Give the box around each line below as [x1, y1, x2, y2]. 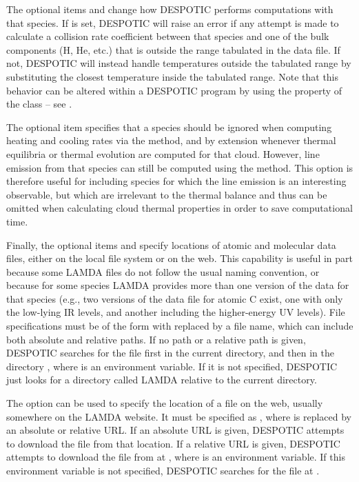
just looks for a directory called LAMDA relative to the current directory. [6, 372, 317, 387]
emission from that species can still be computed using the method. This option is [6, 160, 353, 174]
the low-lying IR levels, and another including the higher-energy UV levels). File [6, 305, 345, 319]
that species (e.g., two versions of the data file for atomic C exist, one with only [6, 291, 343, 305]
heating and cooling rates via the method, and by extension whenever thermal [6, 133, 336, 148]
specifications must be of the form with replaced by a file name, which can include [6, 319, 353, 333]
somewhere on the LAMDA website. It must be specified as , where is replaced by [6, 409, 351, 423]
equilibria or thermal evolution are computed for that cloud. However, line [6, 146, 320, 161]
